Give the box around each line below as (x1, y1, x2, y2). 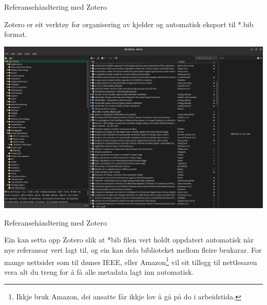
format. (4, 29, 27, 39)
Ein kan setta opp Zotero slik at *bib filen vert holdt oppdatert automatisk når (4, 234, 254, 245)
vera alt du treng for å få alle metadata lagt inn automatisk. (4, 266, 194, 277)
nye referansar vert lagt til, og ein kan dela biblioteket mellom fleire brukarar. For (4, 245, 262, 255)
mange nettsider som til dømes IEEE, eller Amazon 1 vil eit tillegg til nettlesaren (4, 255, 257, 267)
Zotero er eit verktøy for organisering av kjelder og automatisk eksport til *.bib (4, 18, 254, 29)
